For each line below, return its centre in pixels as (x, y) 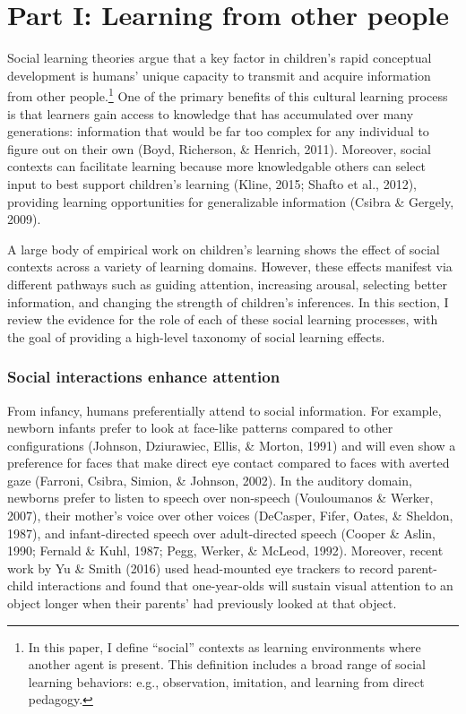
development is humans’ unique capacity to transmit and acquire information (219, 75)
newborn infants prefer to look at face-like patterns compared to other (200, 428)
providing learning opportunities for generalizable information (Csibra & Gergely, (231, 201)
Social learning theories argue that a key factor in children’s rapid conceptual (220, 58)
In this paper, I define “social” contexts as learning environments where (224, 646)
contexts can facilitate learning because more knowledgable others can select (217, 166)
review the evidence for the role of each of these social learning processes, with (223, 319)
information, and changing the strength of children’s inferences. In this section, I (228, 301)
